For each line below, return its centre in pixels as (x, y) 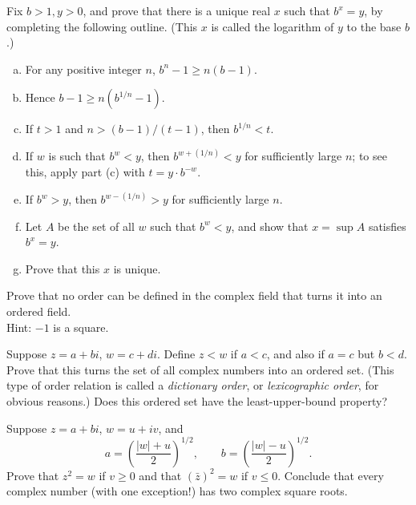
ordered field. (39, 311)
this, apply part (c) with (85, 172)
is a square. (81, 327)
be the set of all (96, 226)
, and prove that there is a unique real (177, 10)
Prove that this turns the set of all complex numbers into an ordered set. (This (200, 369)
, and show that (270, 226)
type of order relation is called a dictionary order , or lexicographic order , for (193, 385)
